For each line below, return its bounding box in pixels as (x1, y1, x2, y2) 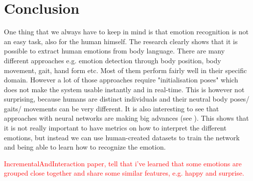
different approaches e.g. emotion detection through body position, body (4, 55, 221, 65)
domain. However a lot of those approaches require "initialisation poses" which (4, 75, 238, 85)
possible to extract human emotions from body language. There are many (4, 46, 225, 56)
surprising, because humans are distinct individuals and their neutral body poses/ (4, 94, 250, 104)
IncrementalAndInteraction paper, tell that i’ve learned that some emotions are (4, 158, 242, 168)
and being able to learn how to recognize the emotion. (4, 142, 166, 152)
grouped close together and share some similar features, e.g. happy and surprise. (4, 168, 244, 178)
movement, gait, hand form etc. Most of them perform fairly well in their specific (4, 65, 247, 75)
